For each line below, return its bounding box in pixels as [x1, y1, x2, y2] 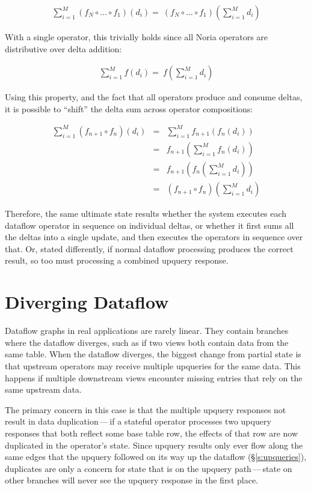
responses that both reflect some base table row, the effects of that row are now [5, 426, 298, 439]
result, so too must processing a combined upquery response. [5, 254, 229, 267]
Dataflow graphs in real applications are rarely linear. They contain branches [5, 324, 289, 337]
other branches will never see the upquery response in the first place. [5, 474, 258, 486]
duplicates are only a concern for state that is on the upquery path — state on [5, 462, 292, 474]
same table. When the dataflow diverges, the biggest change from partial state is [5, 348, 301, 360]
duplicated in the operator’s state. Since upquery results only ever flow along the [5, 438, 303, 451]
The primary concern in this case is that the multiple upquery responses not [5, 403, 286, 416]
